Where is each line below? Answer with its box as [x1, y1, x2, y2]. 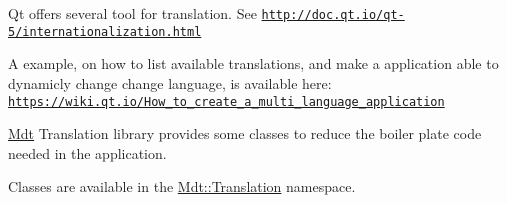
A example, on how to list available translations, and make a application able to [8, 53, 499, 74]
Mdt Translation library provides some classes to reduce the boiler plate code [8, 123, 482, 144]
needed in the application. [8, 142, 167, 163]
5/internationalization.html [8, 24, 202, 39]
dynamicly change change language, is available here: [8, 72, 332, 93]
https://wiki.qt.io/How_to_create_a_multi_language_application [8, 94, 445, 109]
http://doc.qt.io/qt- [261, 8, 405, 22]
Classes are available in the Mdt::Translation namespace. [8, 176, 356, 197]
